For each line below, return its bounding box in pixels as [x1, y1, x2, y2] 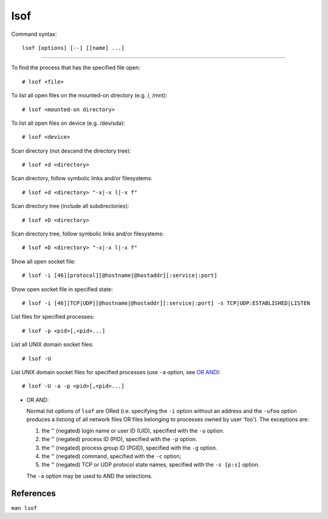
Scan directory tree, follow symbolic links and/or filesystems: [11, 230, 164, 237]
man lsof [11, 504, 38, 511]
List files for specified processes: [11, 313, 95, 321]
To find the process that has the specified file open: [11, 64, 141, 71]
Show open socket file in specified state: [11, 285, 113, 293]
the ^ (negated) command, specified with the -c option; [41, 453, 182, 460]
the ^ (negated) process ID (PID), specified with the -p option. [41, 436, 197, 443]
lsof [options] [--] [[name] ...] [22, 44, 125, 51]
